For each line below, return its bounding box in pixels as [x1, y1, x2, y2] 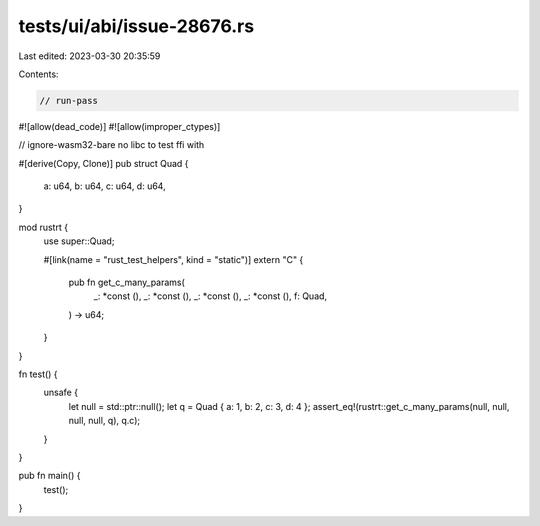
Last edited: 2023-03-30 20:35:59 [18, 50, 161, 62]
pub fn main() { [18, 470, 81, 482]
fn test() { [18, 368, 59, 380]
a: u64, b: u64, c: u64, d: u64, [43, 180, 166, 192]
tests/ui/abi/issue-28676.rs [18, 15, 255, 37]
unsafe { [43, 386, 79, 399]
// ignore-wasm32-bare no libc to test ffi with [18, 139, 205, 151]
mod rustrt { [18, 221, 69, 233]
